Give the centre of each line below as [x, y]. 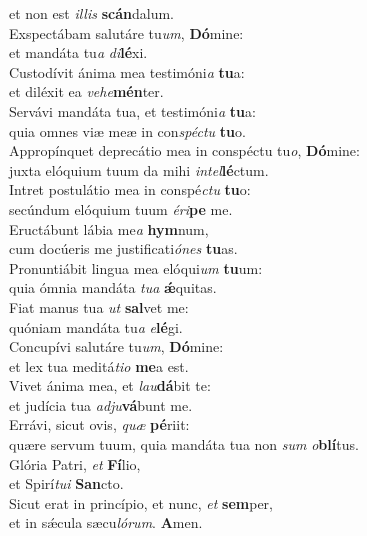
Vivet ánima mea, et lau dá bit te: [110, 385]
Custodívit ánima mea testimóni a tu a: [127, 71]
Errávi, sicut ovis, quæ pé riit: [99, 424]
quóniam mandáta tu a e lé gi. [96, 326]
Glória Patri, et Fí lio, [75, 463]
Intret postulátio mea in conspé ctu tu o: [130, 189]
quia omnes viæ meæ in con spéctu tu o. [127, 130]
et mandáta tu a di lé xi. [78, 52]
